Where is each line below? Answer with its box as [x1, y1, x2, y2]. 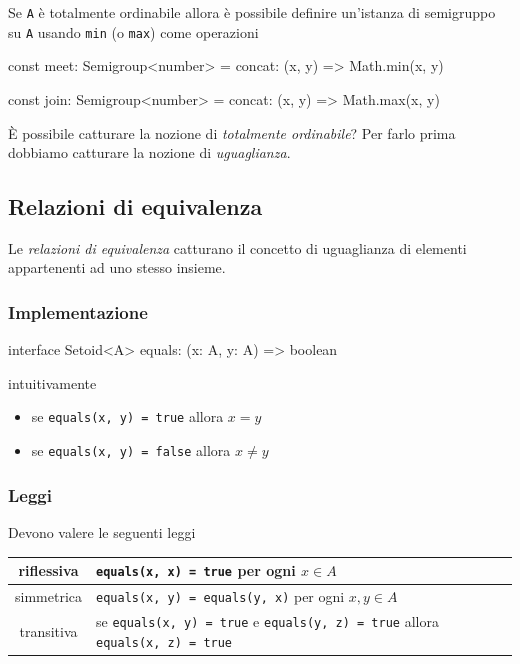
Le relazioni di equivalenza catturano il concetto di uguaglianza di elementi [8, 237, 467, 258]
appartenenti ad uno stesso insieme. [8, 257, 226, 278]
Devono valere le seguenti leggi [8, 522, 196, 543]
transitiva [19, 620, 78, 641]
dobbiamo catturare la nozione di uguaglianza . [8, 142, 291, 163]
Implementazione [8, 300, 148, 324]
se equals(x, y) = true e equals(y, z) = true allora [96, 610, 439, 631]
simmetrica [15, 586, 82, 607]
